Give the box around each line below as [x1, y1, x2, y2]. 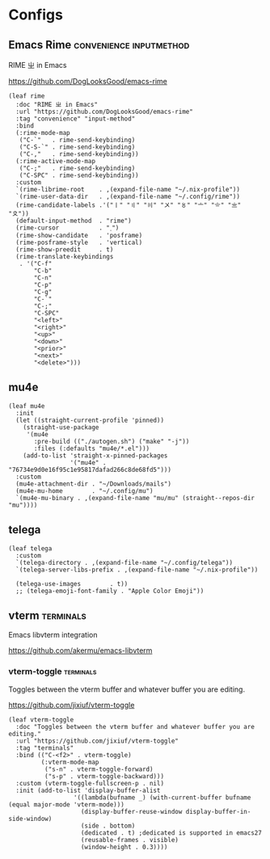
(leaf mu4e [8, 402, 45, 410]
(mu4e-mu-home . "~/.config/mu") [15, 486, 154, 495]
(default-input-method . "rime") [15, 217, 132, 225]
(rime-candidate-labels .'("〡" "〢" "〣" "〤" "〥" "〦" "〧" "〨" [15, 201, 242, 209]
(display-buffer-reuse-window [80, 807, 183, 815]
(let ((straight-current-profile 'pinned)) [15, 416, 164, 424]
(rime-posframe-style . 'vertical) [15, 238, 143, 246]
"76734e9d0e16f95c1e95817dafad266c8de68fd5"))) [8, 465, 172, 474]
